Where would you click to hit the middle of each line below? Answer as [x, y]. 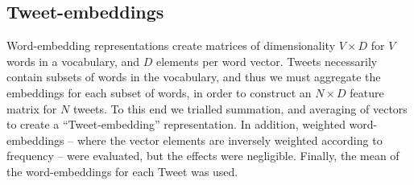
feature [367, 92]
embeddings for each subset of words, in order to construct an [159, 92]
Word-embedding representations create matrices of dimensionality [171, 45]
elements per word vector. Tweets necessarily [267, 61]
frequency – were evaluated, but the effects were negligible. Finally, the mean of [203, 156]
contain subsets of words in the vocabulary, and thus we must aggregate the [194, 77]
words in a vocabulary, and [73, 61]
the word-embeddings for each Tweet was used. [122, 171]
